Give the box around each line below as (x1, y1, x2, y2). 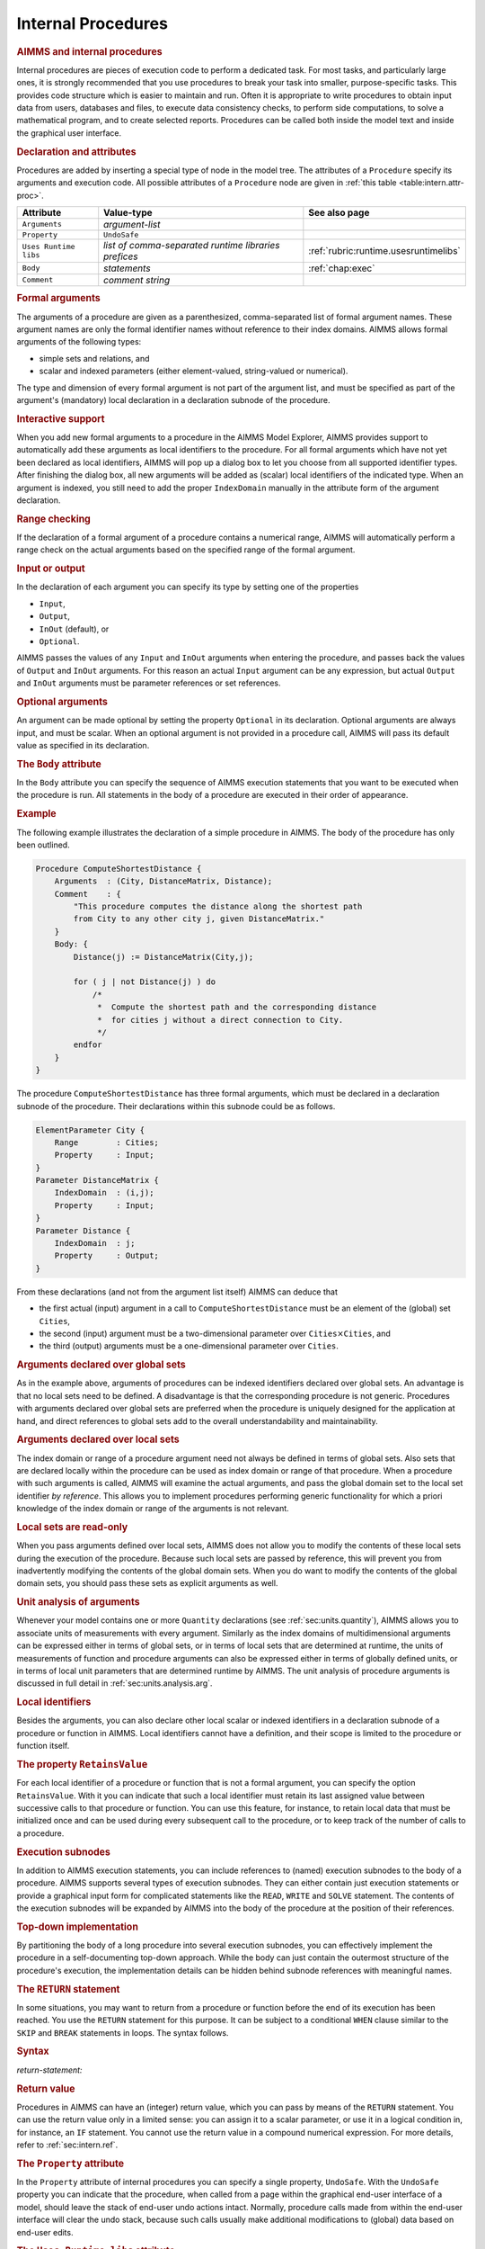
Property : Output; (54, 1250, 159, 1261)
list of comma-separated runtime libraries (103, 238, 280, 251)
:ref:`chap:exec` (308, 262, 375, 274)
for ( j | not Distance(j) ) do (73, 977, 216, 987)
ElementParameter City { (35, 1124, 145, 1135)
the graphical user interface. (16, 127, 122, 139)
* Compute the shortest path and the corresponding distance (97, 1002, 377, 1012)
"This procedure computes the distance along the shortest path (73, 901, 363, 912)
